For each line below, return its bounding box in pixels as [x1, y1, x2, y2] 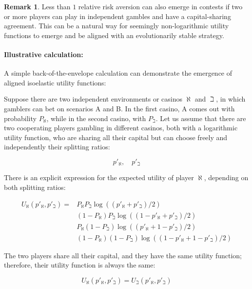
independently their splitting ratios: [4, 142, 110, 152]
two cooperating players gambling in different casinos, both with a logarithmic [4, 123, 238, 133]
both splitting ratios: [4, 182, 66, 192]
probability [4, 113, 37, 123]
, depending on [204, 172, 249, 183]
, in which [216, 94, 246, 104]
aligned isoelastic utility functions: [4, 77, 106, 87]
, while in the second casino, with [46, 113, 146, 123]
